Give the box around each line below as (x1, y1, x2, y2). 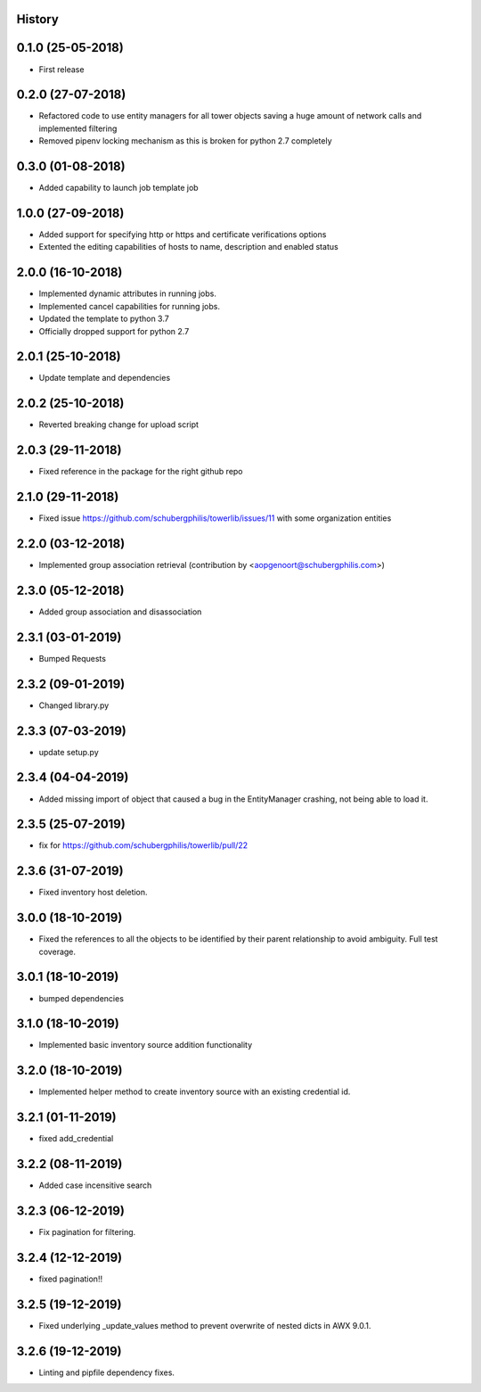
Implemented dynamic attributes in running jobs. (38, 288, 217, 299)
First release (38, 63, 85, 75)
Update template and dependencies (38, 373, 171, 383)
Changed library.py (38, 700, 110, 711)
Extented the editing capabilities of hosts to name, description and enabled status (38, 242, 338, 252)
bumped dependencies (38, 993, 125, 1003)
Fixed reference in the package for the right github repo (38, 466, 244, 477)
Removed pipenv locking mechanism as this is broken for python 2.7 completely (38, 136, 333, 146)
